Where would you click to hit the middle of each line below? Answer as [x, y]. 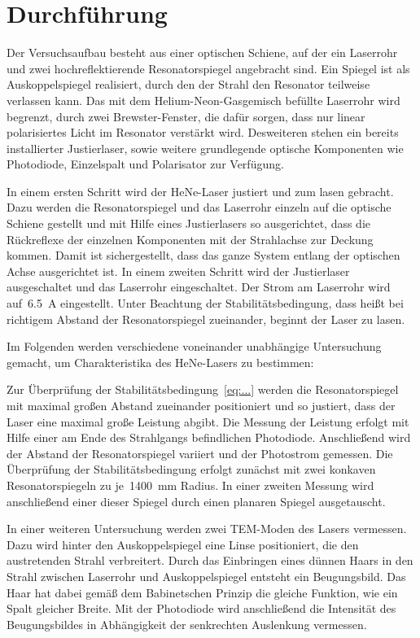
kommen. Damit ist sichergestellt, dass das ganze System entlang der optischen [203, 255]
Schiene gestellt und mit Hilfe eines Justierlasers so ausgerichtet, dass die [189, 223]
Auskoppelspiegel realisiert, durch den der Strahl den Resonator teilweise [188, 84]
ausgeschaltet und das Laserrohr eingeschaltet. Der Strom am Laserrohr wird [199, 287]
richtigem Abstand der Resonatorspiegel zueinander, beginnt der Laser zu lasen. [206, 319]
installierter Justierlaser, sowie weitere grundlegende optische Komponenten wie [205, 148]
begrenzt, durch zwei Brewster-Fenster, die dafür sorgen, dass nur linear [186, 116]
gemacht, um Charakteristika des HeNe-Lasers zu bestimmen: [160, 362]
